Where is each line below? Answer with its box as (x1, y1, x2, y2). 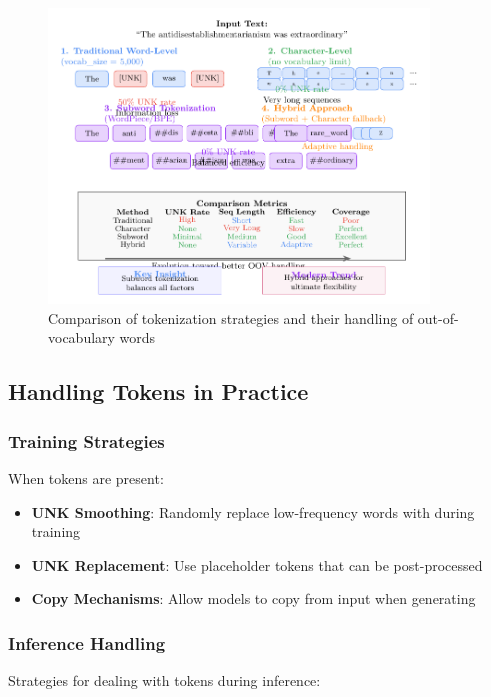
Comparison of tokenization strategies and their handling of (48, 307, 414, 328)
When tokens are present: (8, 468, 164, 488)
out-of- (417, 307, 459, 328)
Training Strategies (8, 428, 165, 453)
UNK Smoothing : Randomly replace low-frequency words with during (31, 501, 475, 522)
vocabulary (48, 327, 115, 348)
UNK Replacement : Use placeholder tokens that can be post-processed (31, 554, 483, 575)
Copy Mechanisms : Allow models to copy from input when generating (31, 588, 476, 609)
